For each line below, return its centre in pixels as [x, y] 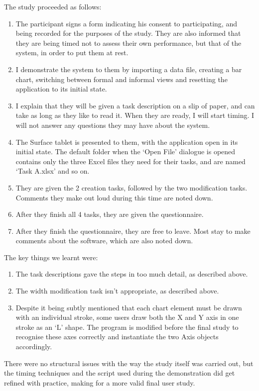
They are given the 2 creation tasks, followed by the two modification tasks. [131, 187]
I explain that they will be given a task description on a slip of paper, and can [135, 105]
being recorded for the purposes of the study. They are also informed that [128, 33]
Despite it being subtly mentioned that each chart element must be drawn [129, 307]
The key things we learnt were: [51, 257]
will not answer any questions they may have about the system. [113, 125]
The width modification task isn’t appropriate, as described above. [117, 291]
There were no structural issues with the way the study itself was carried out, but [129, 363]
